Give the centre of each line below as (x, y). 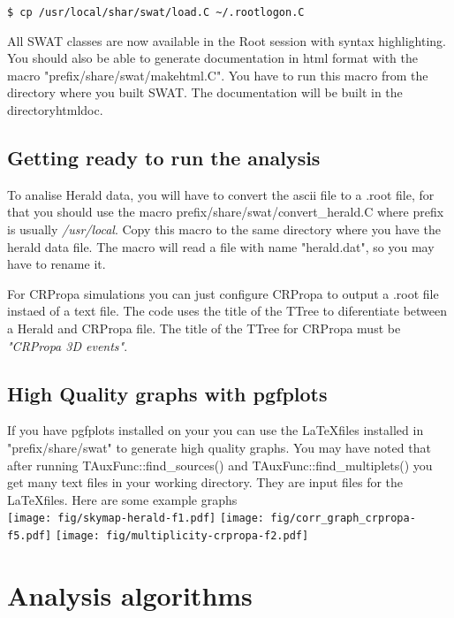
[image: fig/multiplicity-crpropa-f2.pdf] (182, 536)
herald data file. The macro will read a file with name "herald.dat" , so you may (221, 246)
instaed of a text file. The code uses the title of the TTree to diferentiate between (227, 311)
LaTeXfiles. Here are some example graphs (122, 499)
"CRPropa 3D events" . (68, 345)
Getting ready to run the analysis (164, 158)
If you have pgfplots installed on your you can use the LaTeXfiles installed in (216, 430)
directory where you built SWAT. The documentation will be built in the (205, 92)
